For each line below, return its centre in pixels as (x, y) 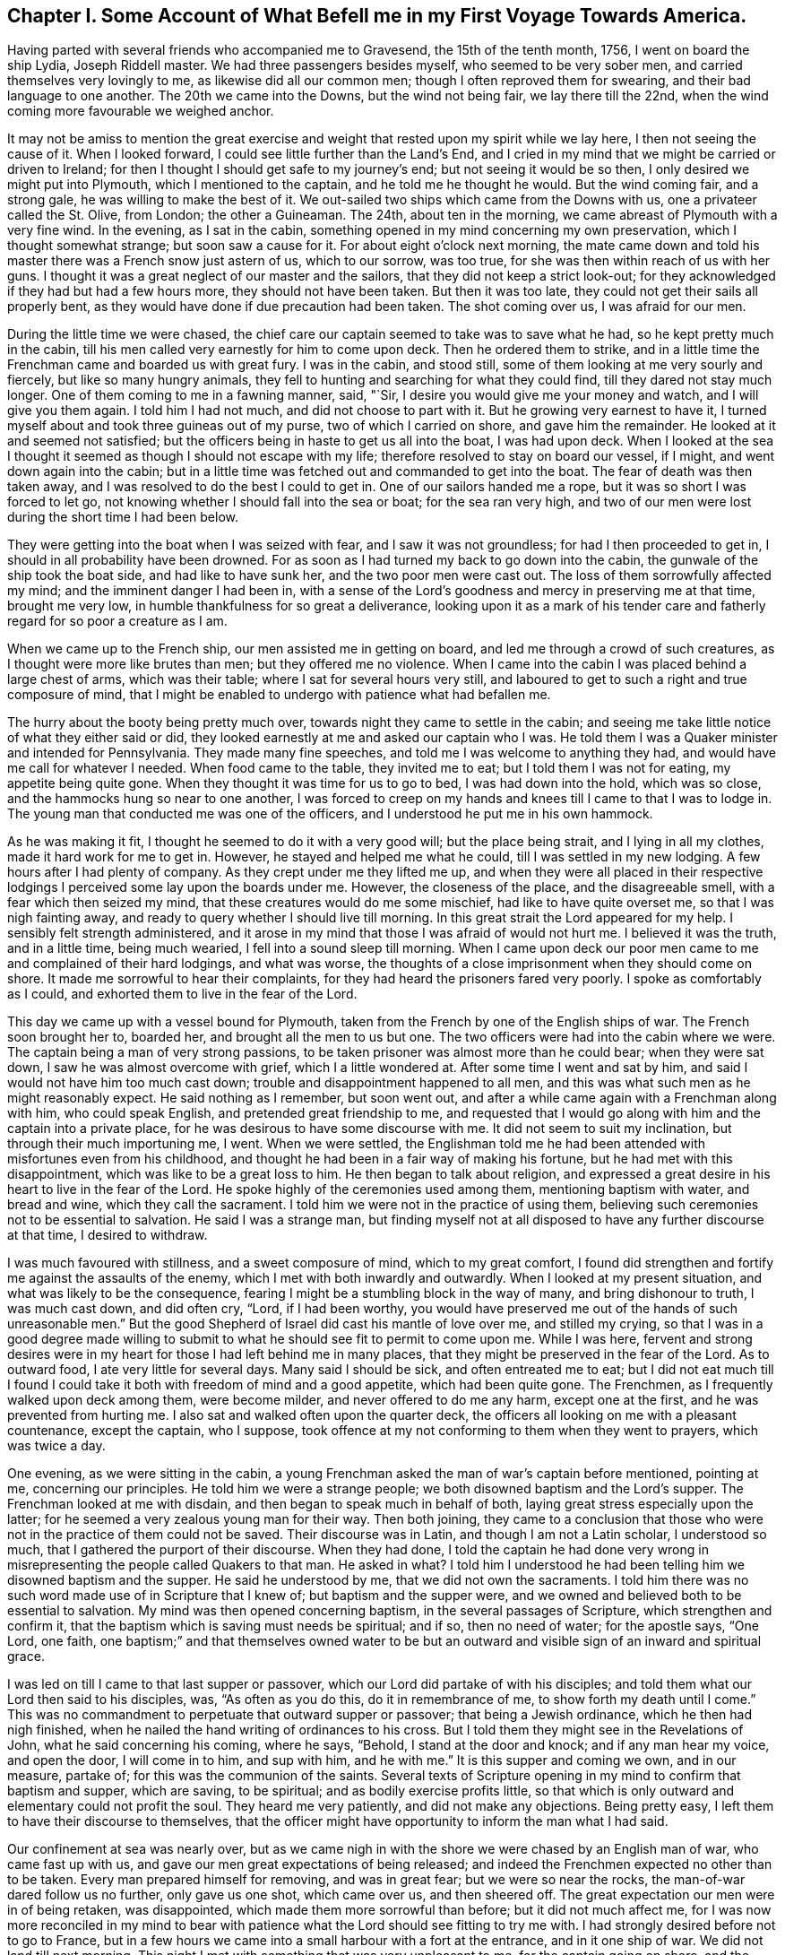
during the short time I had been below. (123, 517)
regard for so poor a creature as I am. (117, 621)
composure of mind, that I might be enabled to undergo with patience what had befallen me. (279, 695)
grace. (26, 1657)
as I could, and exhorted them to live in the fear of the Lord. (182, 994)
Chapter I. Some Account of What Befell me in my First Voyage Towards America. (377, 16)
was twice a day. (56, 1446)
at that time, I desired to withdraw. (108, 1235)
